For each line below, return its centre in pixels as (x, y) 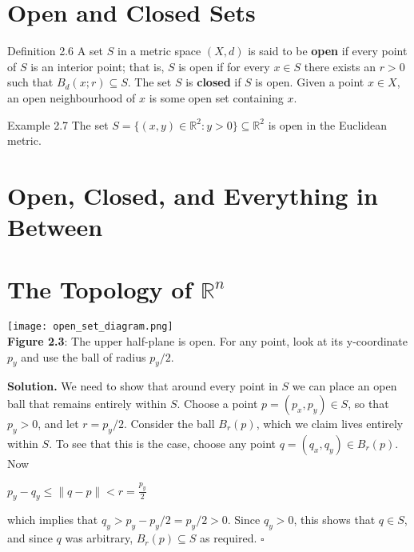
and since (30, 538)
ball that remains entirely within (87, 404)
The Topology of (100, 289)
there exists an (340, 66)
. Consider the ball (169, 424)
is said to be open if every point (328, 51)
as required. (228, 538)
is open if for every (224, 66)
